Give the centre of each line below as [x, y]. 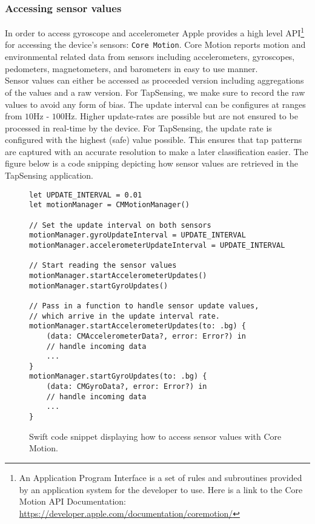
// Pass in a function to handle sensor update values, [144, 306]
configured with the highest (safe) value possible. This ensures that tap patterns [154, 140]
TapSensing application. [49, 175]
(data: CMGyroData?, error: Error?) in [127, 387]
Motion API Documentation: [72, 501]
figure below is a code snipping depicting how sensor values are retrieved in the [151, 163]
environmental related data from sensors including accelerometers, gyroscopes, [150, 57]
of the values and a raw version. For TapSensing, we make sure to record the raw [155, 92]
